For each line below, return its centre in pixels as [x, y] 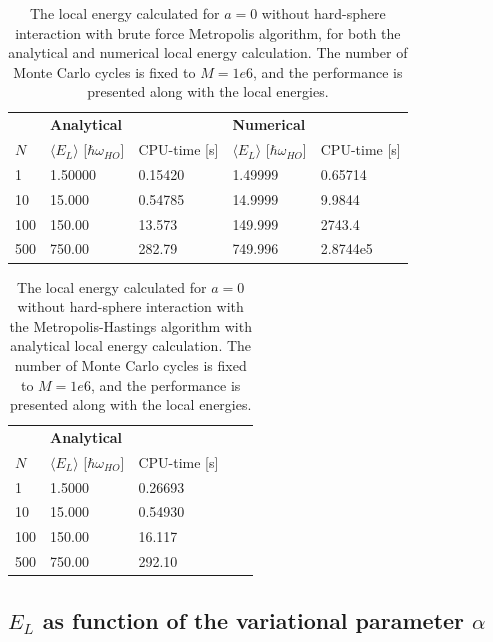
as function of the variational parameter [253, 619]
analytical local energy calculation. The [131, 345]
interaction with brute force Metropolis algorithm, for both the [208, 32]
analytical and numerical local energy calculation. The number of [208, 52]
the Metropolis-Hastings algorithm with [130, 325]
